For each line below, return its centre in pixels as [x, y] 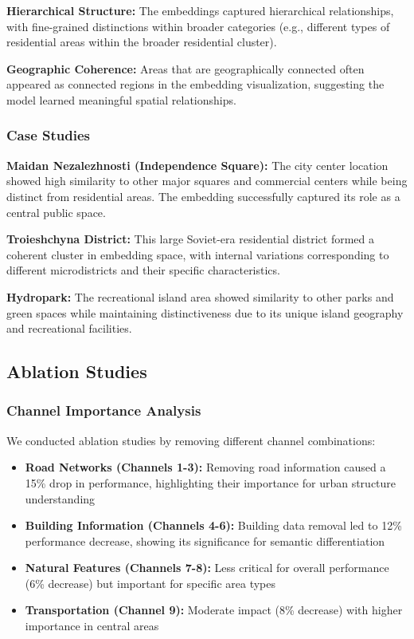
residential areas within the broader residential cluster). [142, 42]
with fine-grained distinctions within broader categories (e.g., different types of [198, 26]
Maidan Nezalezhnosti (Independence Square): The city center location [197, 165]
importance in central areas [92, 626]
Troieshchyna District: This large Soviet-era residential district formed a [191, 239]
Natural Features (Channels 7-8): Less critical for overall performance [207, 568]
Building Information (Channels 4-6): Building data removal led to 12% [213, 525]
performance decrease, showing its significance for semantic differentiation [205, 540]
